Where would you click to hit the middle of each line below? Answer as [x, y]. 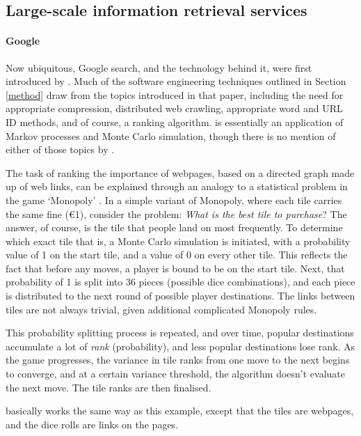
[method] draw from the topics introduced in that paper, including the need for [175, 94]
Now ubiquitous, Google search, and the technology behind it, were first [159, 67]
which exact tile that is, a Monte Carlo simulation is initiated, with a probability [178, 241]
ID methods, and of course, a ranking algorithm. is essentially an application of [175, 122]
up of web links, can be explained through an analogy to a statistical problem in [177, 186]
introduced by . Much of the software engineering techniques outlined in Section [176, 81]
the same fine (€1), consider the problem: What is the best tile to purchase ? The [176, 213]
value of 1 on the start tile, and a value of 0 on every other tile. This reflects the [177, 255]
